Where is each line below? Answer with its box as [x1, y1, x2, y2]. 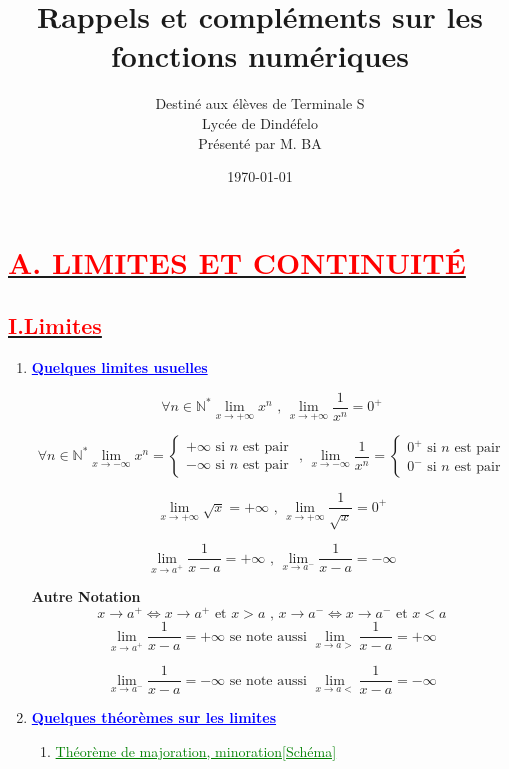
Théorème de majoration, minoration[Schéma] [55, 740, 337, 761]
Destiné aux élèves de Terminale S [155, 93, 365, 114]
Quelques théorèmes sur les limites [31, 707, 277, 728]
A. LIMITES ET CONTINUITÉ [8, 241, 466, 282]
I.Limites [8, 310, 102, 341]
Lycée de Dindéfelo [202, 112, 318, 133]
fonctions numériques [110, 35, 410, 76]
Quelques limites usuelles [31, 357, 208, 378]
